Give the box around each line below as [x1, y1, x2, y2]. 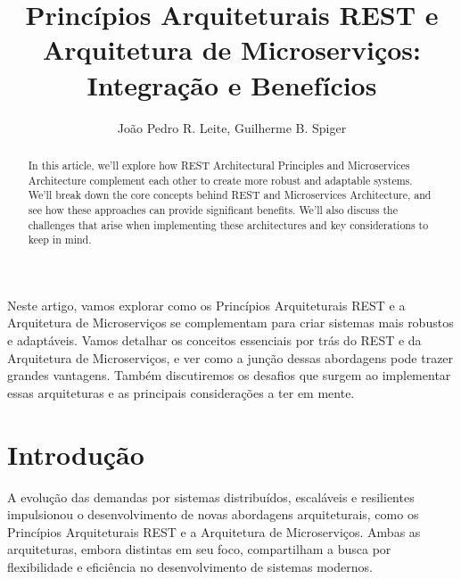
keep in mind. [28, 232, 92, 247]
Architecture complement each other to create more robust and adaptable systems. [28, 172, 413, 187]
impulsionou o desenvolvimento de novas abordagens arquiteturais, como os [7, 505, 419, 524]
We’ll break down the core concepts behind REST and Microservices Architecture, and [28, 187, 432, 203]
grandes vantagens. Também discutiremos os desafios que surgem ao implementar [7, 366, 451, 385]
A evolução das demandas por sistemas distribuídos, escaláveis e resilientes [7, 487, 415, 506]
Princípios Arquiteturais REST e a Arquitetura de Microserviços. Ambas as [7, 522, 421, 541]
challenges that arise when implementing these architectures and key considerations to [28, 217, 429, 232]
